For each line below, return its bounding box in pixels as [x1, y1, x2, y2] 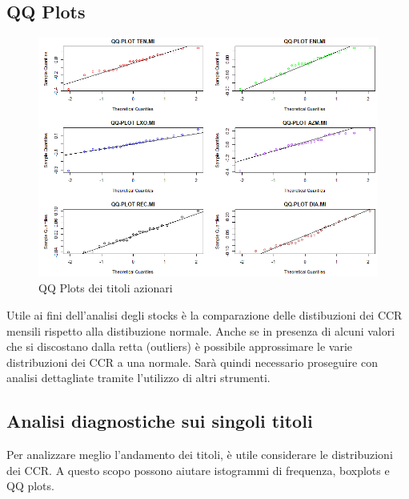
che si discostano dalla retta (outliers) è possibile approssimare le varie [6, 338, 353, 355]
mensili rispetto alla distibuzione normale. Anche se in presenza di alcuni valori [6, 322, 395, 339]
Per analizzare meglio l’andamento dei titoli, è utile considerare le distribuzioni [6, 446, 393, 463]
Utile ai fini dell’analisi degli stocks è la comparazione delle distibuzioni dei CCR [6, 307, 403, 324]
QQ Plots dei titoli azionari [38, 280, 173, 296]
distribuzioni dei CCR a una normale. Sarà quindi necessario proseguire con [6, 353, 378, 370]
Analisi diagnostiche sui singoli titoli [6, 408, 313, 433]
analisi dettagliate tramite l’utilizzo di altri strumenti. [6, 369, 271, 386]
